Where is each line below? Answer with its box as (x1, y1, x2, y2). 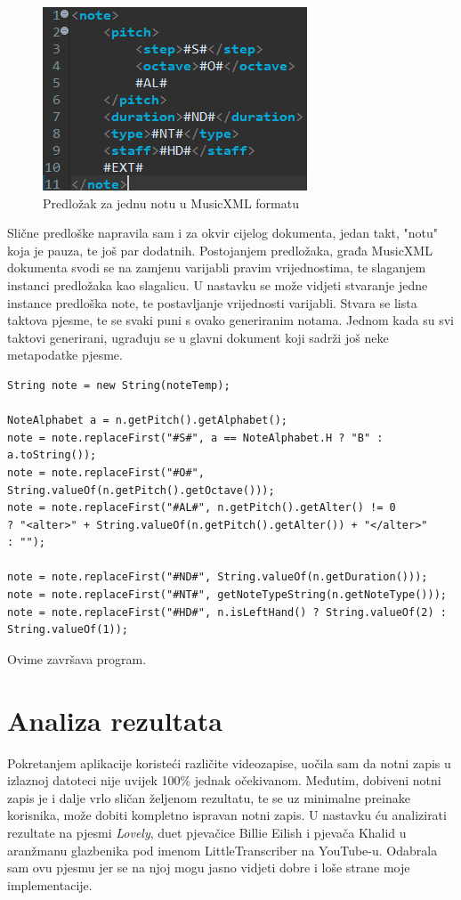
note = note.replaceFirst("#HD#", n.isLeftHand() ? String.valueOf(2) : (7, 605, 447, 619)
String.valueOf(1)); (7, 623, 129, 636)
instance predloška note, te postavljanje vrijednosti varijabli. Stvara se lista (7, 293, 417, 312)
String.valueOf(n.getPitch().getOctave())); (7, 483, 275, 497)
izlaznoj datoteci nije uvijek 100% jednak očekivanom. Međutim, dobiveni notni (7, 771, 441, 790)
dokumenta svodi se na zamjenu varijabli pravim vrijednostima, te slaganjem (7, 258, 426, 277)
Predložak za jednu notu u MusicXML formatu (43, 193, 299, 212)
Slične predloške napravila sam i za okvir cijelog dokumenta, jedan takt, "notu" (7, 223, 439, 242)
